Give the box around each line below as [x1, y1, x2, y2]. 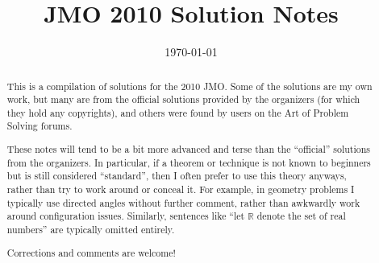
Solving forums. [6, 119, 73, 133]
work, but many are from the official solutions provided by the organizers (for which [6, 92, 360, 106]
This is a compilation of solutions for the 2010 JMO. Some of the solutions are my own [6, 79, 373, 92]
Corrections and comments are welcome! [6, 245, 176, 259]
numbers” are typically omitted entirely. [6, 222, 175, 236]
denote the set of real [256, 209, 346, 223]
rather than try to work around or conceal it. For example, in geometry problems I [6, 183, 355, 195]
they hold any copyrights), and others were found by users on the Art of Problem [6, 105, 349, 119]
